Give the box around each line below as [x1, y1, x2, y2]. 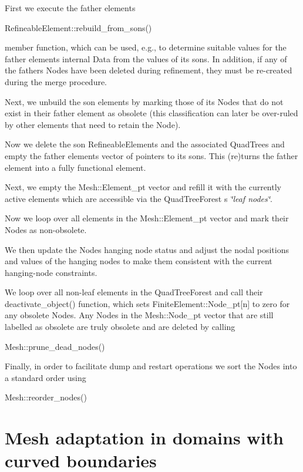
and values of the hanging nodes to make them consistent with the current [5, 255, 272, 267]
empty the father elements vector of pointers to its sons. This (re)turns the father [5, 149, 298, 161]
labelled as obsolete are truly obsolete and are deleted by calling [5, 321, 235, 333]
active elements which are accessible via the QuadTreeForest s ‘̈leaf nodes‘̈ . [5, 192, 272, 204]
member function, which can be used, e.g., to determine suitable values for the [5, 41, 287, 53]
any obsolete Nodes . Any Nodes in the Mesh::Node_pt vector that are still [5, 309, 274, 321]
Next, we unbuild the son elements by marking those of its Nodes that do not [5, 95, 284, 107]
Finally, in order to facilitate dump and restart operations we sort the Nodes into [5, 360, 297, 372]
